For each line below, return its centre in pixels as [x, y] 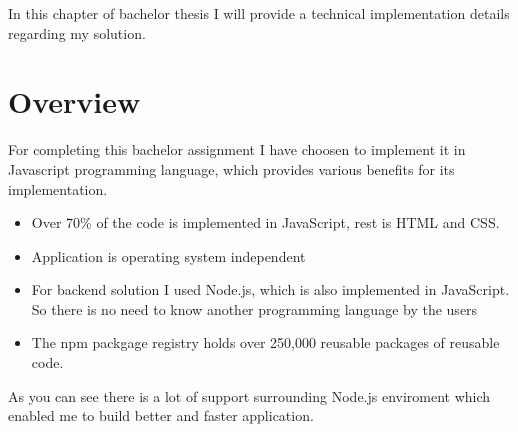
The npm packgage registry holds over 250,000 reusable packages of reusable [265, 342]
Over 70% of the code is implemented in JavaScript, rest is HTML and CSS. [265, 222]
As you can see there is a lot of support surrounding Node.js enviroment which [249, 395]
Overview [74, 101]
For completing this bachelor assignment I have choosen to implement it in [237, 149]
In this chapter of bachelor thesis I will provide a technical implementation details [259, 13]
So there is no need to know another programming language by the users [254, 308]
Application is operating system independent [168, 255]
